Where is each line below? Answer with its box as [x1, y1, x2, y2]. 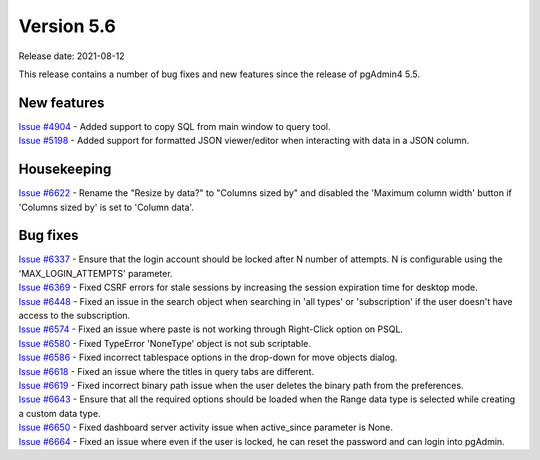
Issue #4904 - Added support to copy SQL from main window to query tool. [18, 120, 331, 132]
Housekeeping [18, 161, 112, 178]
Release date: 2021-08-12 [18, 50, 125, 62]
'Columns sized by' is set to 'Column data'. [18, 201, 195, 213]
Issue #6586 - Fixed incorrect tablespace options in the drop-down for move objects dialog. [18, 351, 398, 364]
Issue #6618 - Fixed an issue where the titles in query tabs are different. [18, 365, 315, 377]
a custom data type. [18, 407, 101, 419]
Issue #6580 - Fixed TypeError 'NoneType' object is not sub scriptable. [18, 337, 312, 349]
